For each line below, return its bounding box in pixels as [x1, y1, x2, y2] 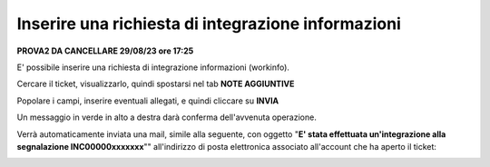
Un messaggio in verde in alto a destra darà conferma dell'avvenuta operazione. [16, 112, 317, 123]
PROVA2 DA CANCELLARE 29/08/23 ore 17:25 [16, 45, 194, 56]
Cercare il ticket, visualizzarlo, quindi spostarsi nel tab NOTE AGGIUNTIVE [16, 78, 295, 90]
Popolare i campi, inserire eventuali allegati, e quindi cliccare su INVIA [16, 95, 279, 106]
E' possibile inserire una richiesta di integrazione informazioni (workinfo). [16, 62, 290, 73]
